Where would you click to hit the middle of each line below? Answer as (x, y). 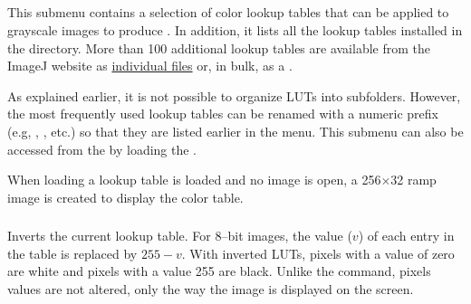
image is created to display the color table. (125, 197)
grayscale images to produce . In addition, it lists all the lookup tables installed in (235, 29)
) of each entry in (406, 236)
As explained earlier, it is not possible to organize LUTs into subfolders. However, (234, 95)
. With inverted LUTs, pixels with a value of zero (318, 253)
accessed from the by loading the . (102, 149)
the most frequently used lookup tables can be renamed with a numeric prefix (223, 114)
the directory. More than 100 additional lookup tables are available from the (219, 47)
